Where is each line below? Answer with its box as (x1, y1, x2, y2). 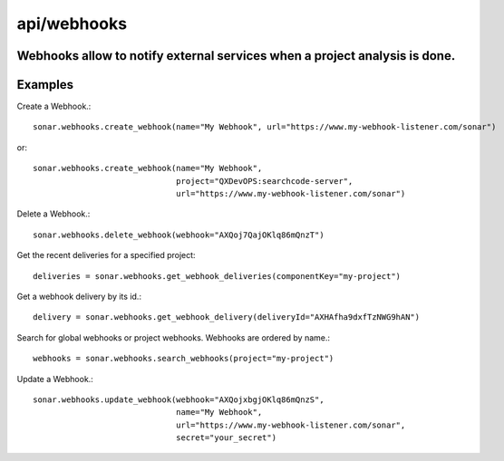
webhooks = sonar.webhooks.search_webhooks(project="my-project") (33, 353, 334, 364)
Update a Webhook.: (16, 373, 94, 384)
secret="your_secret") (175, 433, 276, 443)
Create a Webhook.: (16, 101, 92, 112)
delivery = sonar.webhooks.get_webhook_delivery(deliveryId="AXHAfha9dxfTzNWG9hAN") (33, 312, 421, 322)
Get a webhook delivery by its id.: (16, 291, 142, 302)
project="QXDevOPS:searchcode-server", (175, 176, 354, 186)
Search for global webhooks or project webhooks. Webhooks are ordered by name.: (16, 331, 331, 343)
